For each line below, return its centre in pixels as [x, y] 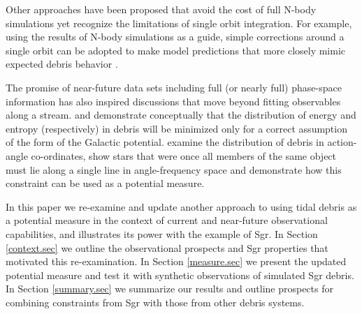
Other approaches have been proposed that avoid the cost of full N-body [161, 9]
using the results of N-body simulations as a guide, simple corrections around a [175, 37]
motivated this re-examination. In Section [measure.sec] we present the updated [176, 261]
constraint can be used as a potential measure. [105, 183]
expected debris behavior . [62, 64]
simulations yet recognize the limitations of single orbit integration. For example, [179, 23]
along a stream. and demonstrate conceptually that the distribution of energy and [181, 115]
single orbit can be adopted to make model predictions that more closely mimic [176, 50]
